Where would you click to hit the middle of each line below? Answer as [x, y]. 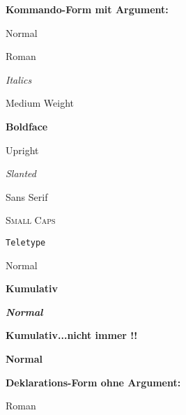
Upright [22, 150]
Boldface [27, 126]
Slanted [21, 173]
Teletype [26, 242]
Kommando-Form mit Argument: [87, 9]
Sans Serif [27, 196]
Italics [19, 79]
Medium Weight [40, 103]
